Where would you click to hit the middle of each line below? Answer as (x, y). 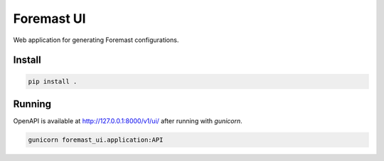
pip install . (53, 81)
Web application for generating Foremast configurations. (96, 40)
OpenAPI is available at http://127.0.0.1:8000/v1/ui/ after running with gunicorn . (128, 121)
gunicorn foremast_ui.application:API (96, 140)
